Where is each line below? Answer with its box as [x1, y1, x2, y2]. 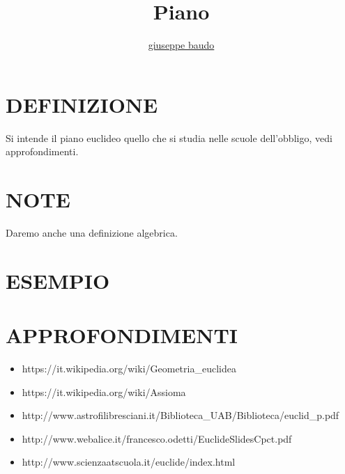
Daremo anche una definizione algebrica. [6, 225, 178, 239]
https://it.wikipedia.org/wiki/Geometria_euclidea [22, 361, 236, 376]
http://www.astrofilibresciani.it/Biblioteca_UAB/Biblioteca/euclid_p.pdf [22, 408, 339, 422]
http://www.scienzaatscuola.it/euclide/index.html [22, 455, 236, 469]
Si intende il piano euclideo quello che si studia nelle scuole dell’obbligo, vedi [6, 130, 332, 145]
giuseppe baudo [148, 38, 215, 52]
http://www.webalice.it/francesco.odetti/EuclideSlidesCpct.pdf [22, 431, 292, 445]
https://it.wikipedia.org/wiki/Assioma [22, 384, 186, 399]
